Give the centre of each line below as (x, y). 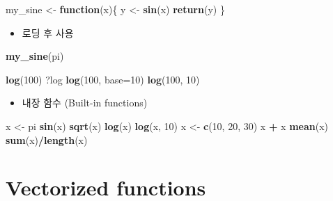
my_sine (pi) (35, 56)
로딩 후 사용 (48, 32)
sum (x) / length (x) (47, 139)
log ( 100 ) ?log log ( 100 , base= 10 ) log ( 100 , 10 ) (103, 79)
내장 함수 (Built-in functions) (85, 103)
